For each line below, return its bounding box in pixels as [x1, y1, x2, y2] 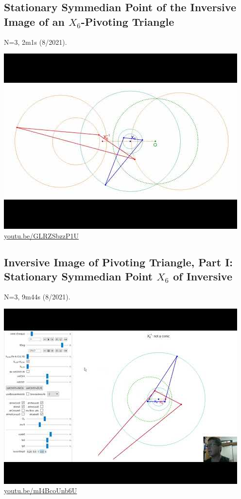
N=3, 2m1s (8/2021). [4, 37, 67, 47]
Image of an [4, 14, 65, 29]
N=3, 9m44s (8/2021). [4, 291, 70, 301]
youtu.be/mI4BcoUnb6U [4, 485, 77, 496]
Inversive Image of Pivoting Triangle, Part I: [4, 254, 233, 269]
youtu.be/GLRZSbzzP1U [4, 230, 79, 240]
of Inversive [173, 269, 233, 284]
